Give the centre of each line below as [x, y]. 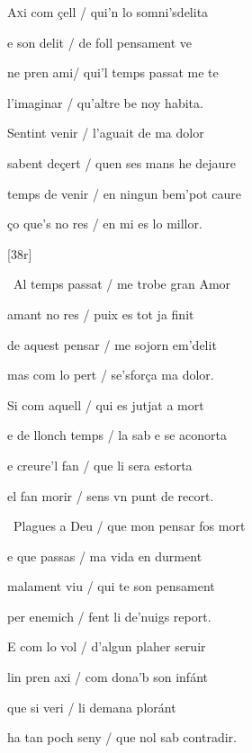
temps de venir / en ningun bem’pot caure [124, 193]
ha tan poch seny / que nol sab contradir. [122, 737]
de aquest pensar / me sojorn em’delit [112, 344]
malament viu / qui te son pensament [111, 586]
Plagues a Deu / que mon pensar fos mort [129, 526]
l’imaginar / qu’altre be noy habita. [105, 102]
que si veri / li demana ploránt [92, 707]
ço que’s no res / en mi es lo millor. [105, 224]
